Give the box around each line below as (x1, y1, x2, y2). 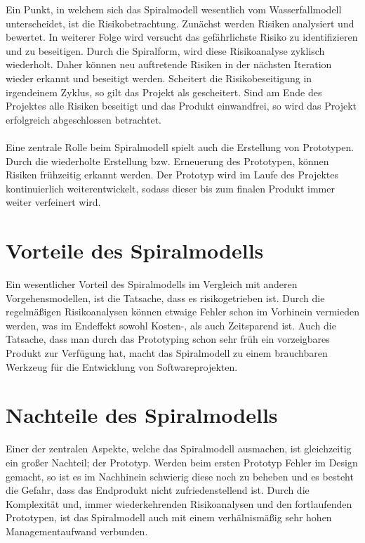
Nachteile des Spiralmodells (6, 400, 278, 429)
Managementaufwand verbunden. (6, 523, 148, 538)
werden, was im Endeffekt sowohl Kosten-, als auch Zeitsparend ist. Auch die (6, 318, 336, 332)
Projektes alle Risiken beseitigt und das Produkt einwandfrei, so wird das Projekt (6, 98, 357, 113)
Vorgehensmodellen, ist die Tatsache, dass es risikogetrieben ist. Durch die (6, 290, 325, 305)
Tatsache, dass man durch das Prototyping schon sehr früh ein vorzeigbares (6, 332, 330, 346)
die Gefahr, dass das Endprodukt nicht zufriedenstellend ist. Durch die (6, 483, 310, 497)
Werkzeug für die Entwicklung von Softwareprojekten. (6, 359, 238, 374)
